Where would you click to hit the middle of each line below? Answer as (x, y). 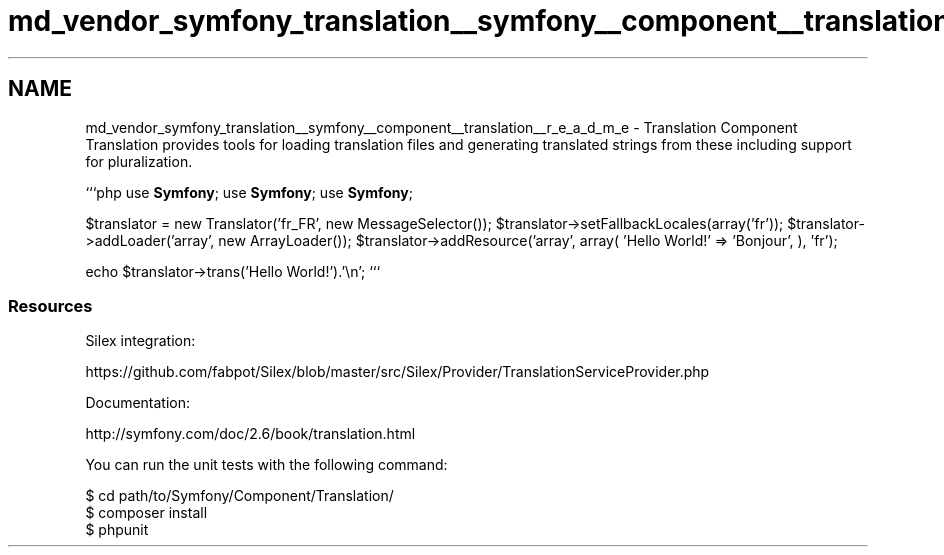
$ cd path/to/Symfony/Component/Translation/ (239, 496)
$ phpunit (117, 530)
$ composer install (146, 513)
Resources (50, 305)
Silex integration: (140, 341)
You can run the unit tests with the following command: (266, 465)
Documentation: (138, 403)
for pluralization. (139, 161)
